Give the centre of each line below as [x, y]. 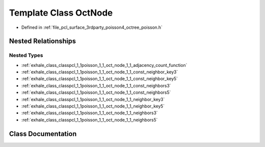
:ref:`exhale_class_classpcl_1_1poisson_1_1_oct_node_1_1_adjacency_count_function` [104, 65]
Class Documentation [43, 134]
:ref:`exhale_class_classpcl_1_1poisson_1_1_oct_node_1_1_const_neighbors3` [96, 85]
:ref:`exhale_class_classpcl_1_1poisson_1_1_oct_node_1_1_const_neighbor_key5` [100, 79]
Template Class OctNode [61, 13]
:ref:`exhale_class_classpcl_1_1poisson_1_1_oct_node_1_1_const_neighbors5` [96, 92]
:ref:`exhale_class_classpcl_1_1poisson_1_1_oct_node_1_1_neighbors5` [90, 120]
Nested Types [26, 55]
